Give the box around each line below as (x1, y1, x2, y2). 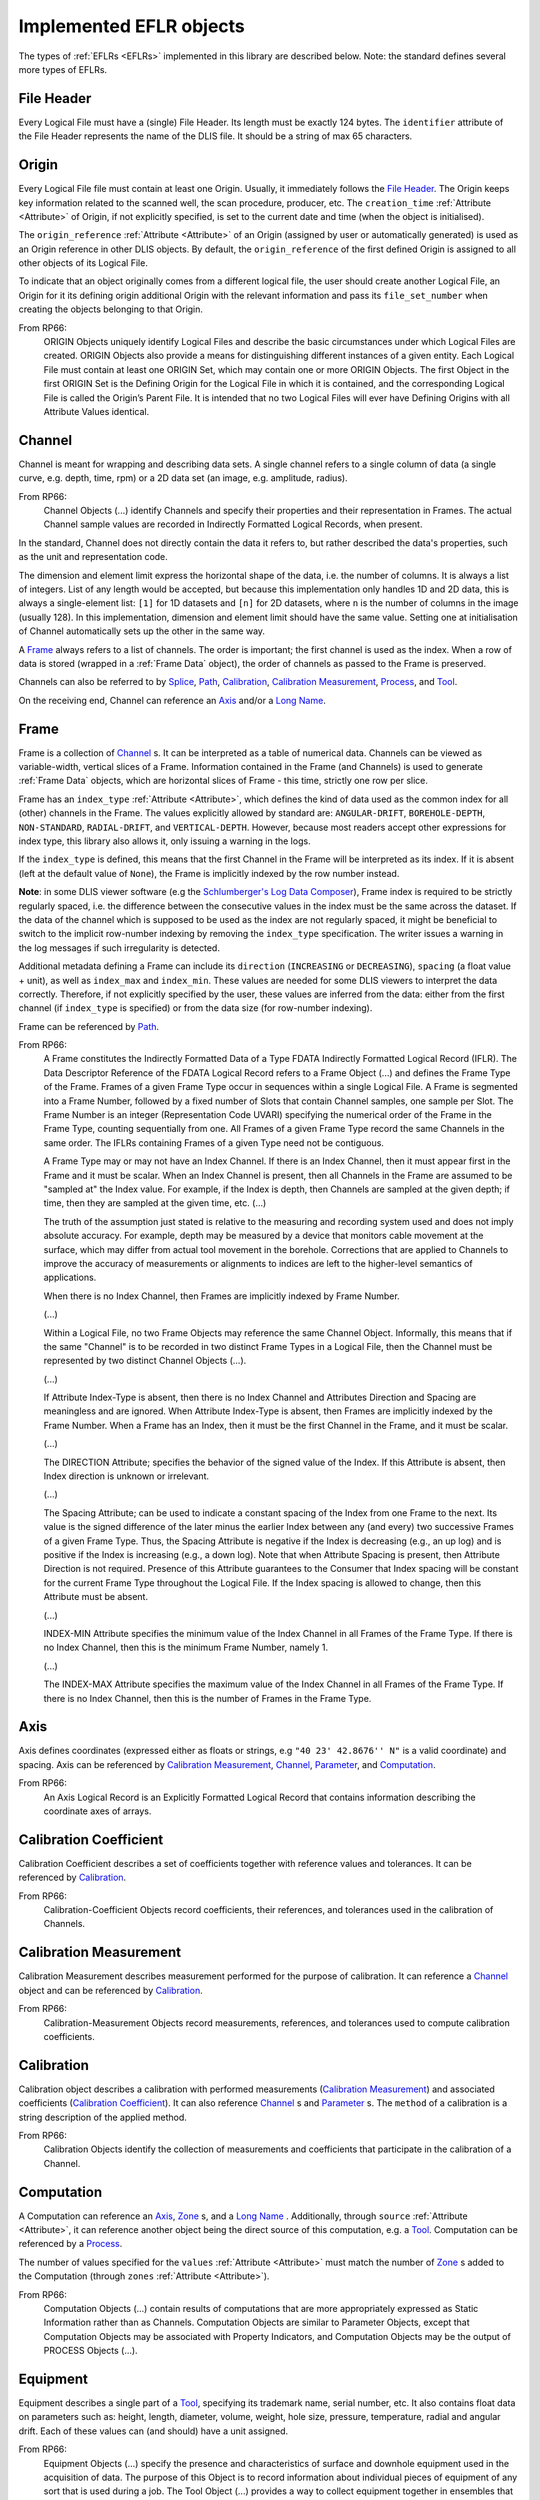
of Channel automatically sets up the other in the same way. (18, 625, 265, 637)
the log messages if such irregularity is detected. (18, 941, 220, 954)
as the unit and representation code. (18, 551, 169, 563)
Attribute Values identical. (43, 406, 150, 417)
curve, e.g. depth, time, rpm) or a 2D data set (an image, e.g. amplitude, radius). (18, 472, 349, 484)
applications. (43, 1271, 97, 1284)
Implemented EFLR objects (18, 15, 245, 37)
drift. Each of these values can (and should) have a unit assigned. (18, 2425, 289, 2437)
